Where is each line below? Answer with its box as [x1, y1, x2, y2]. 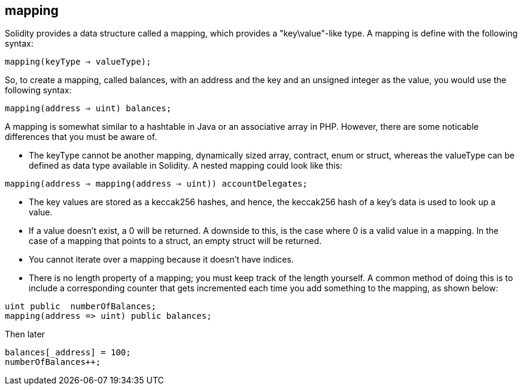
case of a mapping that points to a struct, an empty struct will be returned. [29, 236, 322, 246]
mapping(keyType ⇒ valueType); [5, 57, 151, 67]
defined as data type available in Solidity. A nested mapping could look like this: [29, 160, 342, 171]
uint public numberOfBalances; [5, 301, 156, 312]
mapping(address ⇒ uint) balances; [5, 103, 172, 114]
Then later [5, 329, 45, 340]
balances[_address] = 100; [5, 348, 131, 358]
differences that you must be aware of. [5, 132, 157, 142]
